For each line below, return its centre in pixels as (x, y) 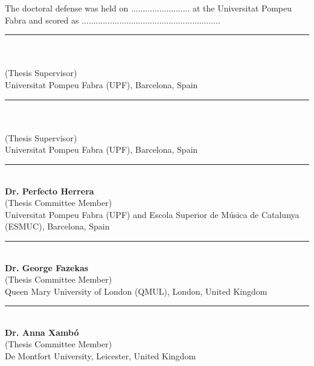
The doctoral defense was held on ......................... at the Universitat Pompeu (149, 8)
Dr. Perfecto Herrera (50, 191)
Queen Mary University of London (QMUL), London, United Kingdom (136, 291)
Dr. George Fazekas (47, 267)
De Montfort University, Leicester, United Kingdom (101, 356)
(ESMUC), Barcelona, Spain (57, 226)
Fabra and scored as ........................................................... (113, 20)
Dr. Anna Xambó (42, 332)
